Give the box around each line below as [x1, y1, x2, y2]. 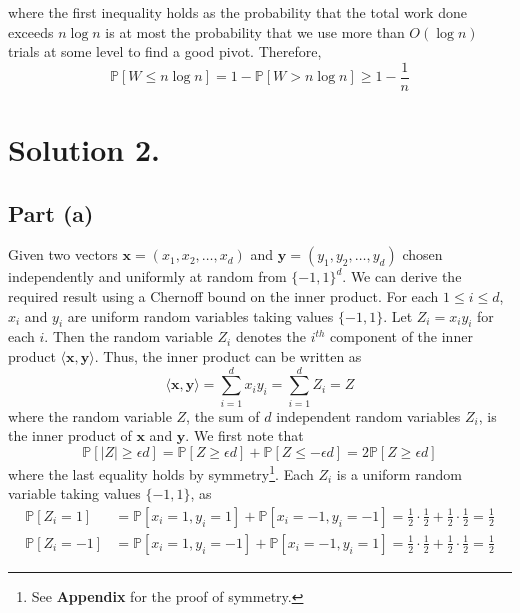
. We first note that [185, 425, 304, 446]
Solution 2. [8, 129, 161, 170]
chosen [402, 244, 443, 265]
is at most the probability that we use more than [105, 21, 405, 42]
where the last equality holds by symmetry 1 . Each [8, 460, 314, 484]
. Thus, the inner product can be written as [94, 346, 362, 366]
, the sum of [186, 405, 260, 426]
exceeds [8, 21, 54, 42]
